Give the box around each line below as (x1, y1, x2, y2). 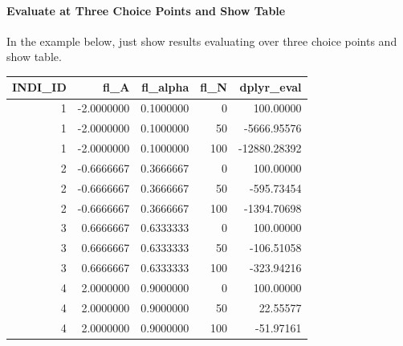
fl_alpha (141, 79, 189, 96)
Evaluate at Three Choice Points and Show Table (6, 2, 286, 18)
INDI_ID (12, 79, 67, 96)
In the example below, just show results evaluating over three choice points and (6, 32, 397, 49)
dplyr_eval (239, 79, 302, 96)
